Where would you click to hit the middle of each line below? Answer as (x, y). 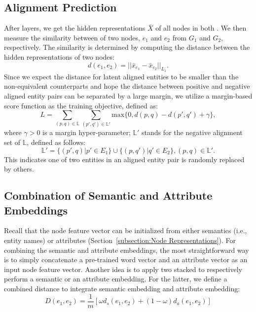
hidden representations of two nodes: (59, 56)
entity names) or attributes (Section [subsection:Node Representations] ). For (120, 240)
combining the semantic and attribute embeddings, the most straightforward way (127, 250)
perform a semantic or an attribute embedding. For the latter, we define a (116, 279)
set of (12, 142)
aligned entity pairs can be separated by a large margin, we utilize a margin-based (128, 95)
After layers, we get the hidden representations (75, 28)
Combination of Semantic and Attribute (108, 195)
